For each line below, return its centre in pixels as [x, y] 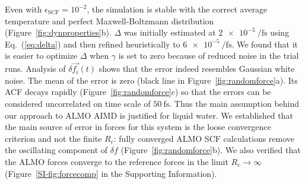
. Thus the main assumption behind [234, 103]
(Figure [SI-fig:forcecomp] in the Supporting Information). [111, 173]
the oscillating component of [56, 150]
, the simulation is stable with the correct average [177, 9]
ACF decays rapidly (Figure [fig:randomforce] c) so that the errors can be [138, 92]
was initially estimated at [170, 32]
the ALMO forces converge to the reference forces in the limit [117, 161]
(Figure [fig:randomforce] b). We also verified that [211, 150]
